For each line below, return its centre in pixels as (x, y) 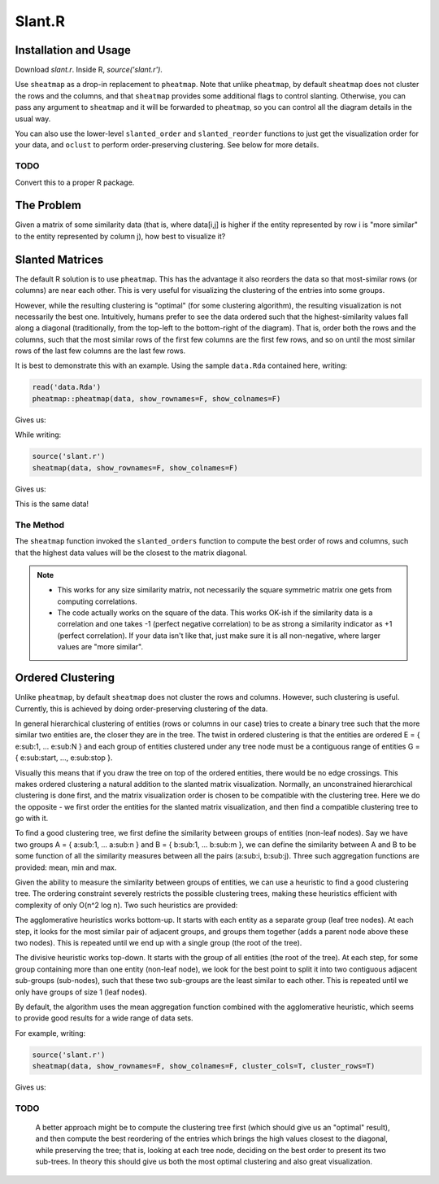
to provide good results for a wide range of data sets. (104, 1018)
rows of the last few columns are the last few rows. (100, 351)
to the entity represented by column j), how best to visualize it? (120, 236)
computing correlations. (97, 601)
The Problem (48, 205)
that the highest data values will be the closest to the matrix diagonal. (131, 553)
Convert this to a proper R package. (75, 182)
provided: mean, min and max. (66, 867)
